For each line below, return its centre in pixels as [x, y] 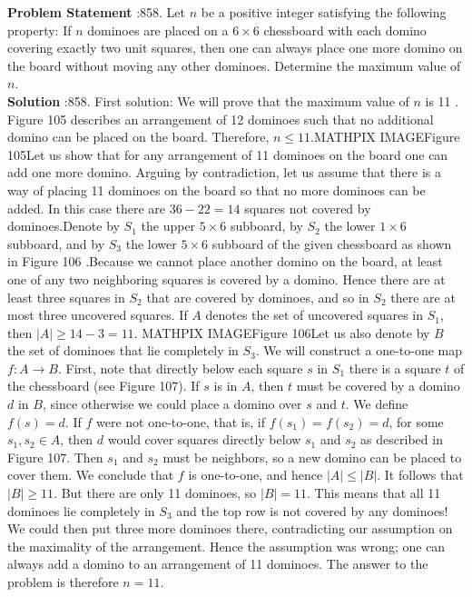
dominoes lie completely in [81, 510]
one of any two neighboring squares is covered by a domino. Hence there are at [226, 279]
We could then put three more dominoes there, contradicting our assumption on [230, 528]
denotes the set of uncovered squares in [315, 315]
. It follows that [420, 475]
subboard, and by [56, 243]
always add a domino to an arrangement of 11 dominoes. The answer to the [218, 564]
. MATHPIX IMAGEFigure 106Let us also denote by [282, 332]
